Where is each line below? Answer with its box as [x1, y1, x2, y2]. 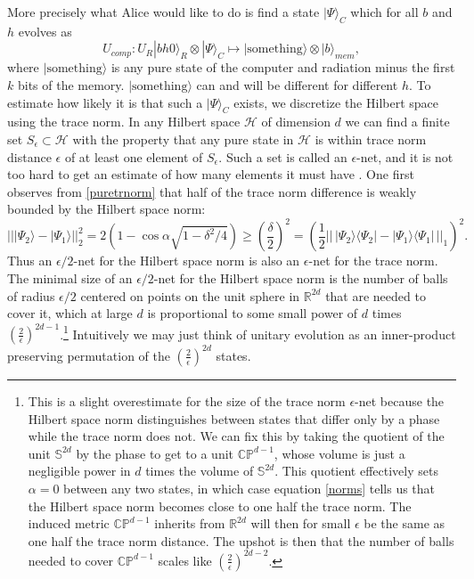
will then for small [250, 514, 351, 533]
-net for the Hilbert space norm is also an [73, 251, 300, 270]
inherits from [154, 514, 225, 533]
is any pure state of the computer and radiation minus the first [110, 58, 455, 77]
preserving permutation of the [7, 346, 170, 364]
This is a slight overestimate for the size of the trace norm [28, 391, 346, 410]
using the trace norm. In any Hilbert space [7, 112, 241, 131]
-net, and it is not [356, 147, 454, 166]
